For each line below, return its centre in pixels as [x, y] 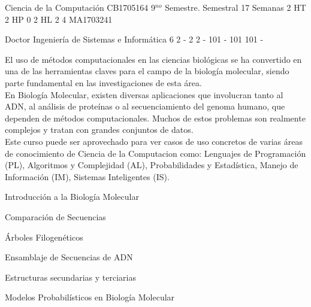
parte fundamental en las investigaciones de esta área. [103, 82]
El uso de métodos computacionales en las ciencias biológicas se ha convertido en [153, 59]
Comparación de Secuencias [55, 216]
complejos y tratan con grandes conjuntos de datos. [99, 130]
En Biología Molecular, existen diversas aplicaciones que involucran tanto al [144, 94]
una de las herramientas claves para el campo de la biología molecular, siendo [147, 71]
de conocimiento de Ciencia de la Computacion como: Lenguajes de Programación [155, 153]
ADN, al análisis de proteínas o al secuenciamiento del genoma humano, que [145, 106]
